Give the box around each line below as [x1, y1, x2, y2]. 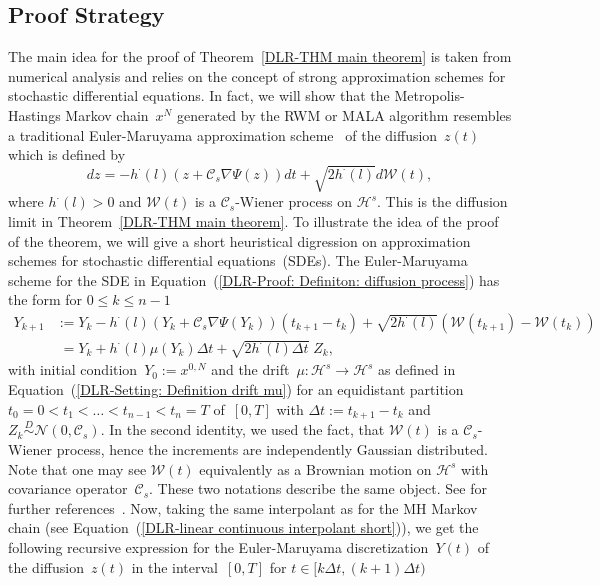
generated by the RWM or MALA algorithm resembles [176, 104, 512, 125]
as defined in [378, 359, 456, 380]
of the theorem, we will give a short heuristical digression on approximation [8, 230, 471, 251]
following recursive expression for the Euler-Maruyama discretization [8, 536, 429, 557]
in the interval [131, 556, 219, 577]
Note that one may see [8, 458, 147, 479]
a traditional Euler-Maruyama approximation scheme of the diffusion [8, 124, 438, 145]
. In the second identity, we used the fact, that [100, 419, 385, 440]
